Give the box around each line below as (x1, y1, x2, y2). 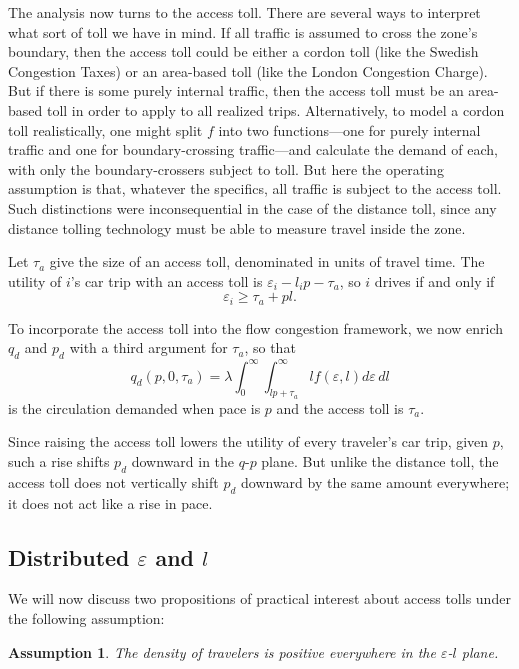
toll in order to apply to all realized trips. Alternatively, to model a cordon (46, 99, 505, 120)
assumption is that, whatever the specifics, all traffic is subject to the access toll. (8, 178, 502, 199)
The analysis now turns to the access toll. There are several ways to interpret (8, 2, 481, 22)
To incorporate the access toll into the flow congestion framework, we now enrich (8, 317, 504, 338)
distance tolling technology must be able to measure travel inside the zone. (8, 217, 466, 238)
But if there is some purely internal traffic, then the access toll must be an (8, 80, 464, 101)
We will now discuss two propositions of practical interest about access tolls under (8, 588, 511, 609)
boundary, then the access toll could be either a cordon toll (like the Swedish (8, 41, 479, 62)
